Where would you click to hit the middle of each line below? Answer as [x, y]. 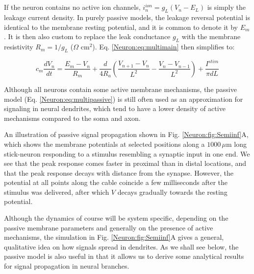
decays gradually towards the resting [172, 192]
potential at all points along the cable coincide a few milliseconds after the [116, 182]
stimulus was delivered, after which [57, 192]
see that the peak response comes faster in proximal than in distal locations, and [125, 163]
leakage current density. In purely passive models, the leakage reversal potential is [127, 17]
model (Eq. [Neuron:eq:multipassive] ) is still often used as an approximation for [124, 99]
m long [237, 144]
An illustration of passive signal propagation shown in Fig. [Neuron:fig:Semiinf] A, [126, 134]
